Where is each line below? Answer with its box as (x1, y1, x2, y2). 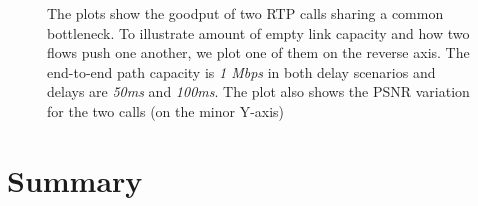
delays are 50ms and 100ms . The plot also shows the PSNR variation (47, 81, 470, 102)
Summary (7, 159, 143, 200)
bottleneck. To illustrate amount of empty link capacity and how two (47, 22, 470, 43)
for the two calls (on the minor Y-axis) (47, 100, 285, 121)
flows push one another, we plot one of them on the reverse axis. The (47, 42, 470, 63)
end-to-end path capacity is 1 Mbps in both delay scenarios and (47, 61, 436, 82)
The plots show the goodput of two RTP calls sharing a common (47, 3, 444, 23)
